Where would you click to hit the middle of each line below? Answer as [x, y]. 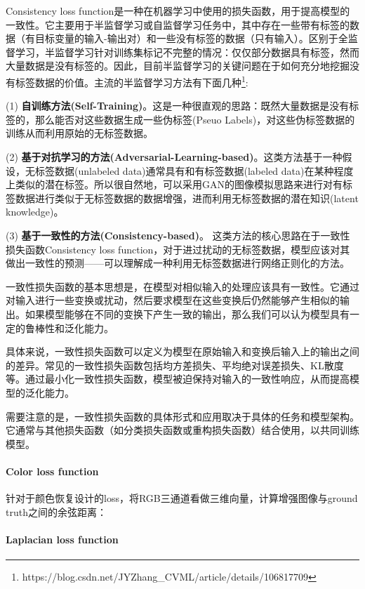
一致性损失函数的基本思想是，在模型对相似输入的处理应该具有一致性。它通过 [182, 286]
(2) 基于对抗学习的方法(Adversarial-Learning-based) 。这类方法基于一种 [174, 157]
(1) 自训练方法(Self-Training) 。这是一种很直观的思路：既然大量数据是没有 [178, 106]
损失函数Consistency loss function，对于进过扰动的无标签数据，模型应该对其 [178, 249]
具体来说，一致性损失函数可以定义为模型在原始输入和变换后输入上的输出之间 [182, 351]
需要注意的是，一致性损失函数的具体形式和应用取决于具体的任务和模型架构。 [182, 416]
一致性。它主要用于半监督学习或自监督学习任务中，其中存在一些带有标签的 [178, 24]
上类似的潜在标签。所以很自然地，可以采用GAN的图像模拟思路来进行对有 [174, 184]
